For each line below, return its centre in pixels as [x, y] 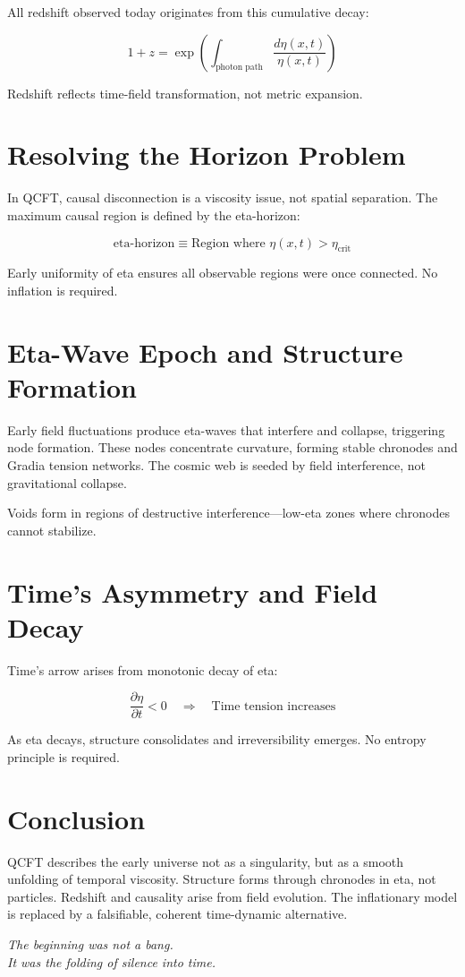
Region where [228, 243]
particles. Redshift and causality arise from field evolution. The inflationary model [232, 896]
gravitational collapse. [67, 482]
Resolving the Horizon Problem [207, 154]
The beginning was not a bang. [90, 944]
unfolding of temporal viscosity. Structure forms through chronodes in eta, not [222, 879]
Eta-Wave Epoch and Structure [205, 351]
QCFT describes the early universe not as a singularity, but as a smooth [206, 861]
